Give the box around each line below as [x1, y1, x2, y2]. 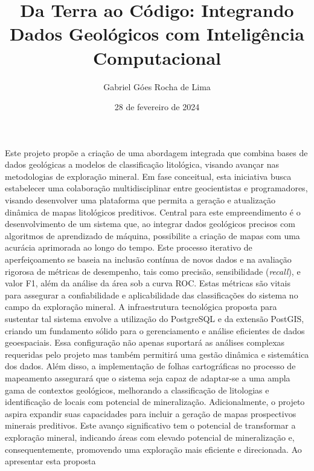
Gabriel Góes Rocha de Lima [103, 80, 211, 93]
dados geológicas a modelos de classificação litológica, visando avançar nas [5, 158, 279, 171]
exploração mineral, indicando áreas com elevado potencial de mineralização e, [5, 430, 295, 443]
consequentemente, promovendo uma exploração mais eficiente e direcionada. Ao [5, 443, 302, 455]
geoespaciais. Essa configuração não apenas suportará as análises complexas [5, 336, 285, 349]
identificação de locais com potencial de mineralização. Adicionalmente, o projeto [5, 395, 305, 408]
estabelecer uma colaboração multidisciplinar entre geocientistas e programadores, [5, 182, 308, 194]
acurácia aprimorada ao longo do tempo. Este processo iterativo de [5, 241, 252, 254]
